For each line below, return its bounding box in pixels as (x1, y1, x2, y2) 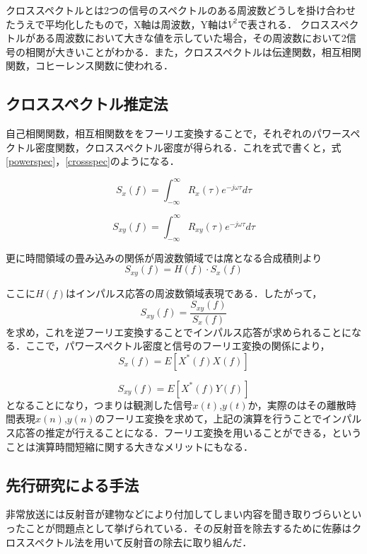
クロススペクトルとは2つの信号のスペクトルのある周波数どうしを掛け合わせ (6, 3, 356, 17)
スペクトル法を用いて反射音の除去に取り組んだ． (25, 534, 252, 549)
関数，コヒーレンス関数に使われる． (6, 58, 174, 73)
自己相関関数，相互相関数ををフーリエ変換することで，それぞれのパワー (6, 126, 342, 141)
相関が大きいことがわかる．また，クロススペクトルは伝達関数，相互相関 (25, 44, 361, 59)
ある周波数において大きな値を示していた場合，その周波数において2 (35, 30, 346, 45)
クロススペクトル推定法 (6, 93, 168, 115)
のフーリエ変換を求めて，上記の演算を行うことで (95, 411, 322, 426)
